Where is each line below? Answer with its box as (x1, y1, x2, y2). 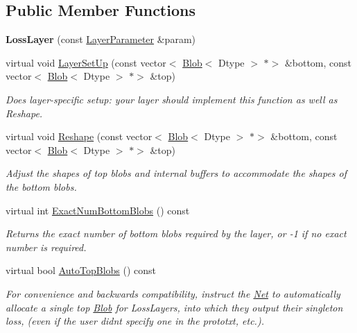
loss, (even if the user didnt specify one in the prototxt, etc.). (6, 314, 264, 328)
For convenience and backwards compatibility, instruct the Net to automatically (6, 286, 340, 300)
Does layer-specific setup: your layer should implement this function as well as (6, 92, 338, 106)
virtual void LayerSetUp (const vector (6, 55, 166, 69)
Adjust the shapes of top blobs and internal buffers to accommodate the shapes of (6, 166, 347, 180)
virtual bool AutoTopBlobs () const (6, 263, 157, 277)
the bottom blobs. (6, 179, 77, 194)
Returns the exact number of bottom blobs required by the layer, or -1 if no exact (6, 226, 347, 241)
